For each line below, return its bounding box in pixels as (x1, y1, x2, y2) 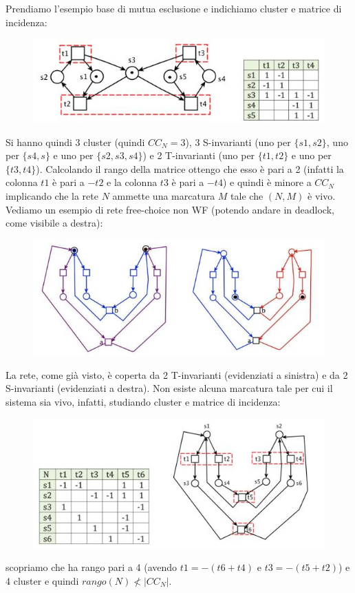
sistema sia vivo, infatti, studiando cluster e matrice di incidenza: (6, 395, 281, 409)
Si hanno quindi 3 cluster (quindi (6, 134, 145, 149)
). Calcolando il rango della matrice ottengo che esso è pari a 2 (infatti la (36, 161, 344, 176)
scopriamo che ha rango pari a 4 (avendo (6, 560, 177, 574)
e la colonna (107, 175, 158, 189)
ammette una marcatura (112, 189, 215, 203)
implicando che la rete (6, 189, 98, 203)
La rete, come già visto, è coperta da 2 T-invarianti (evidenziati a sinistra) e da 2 (6, 367, 348, 382)
